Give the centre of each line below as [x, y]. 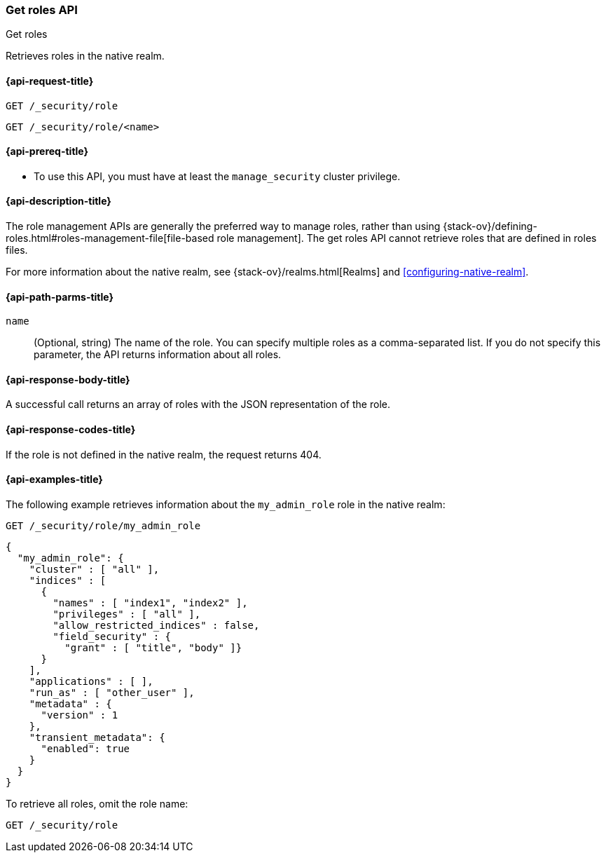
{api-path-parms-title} [60, 297]
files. [17, 250]
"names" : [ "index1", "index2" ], [150, 602]
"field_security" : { [112, 636]
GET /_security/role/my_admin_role [103, 525]
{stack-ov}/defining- [490, 226]
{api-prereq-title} [47, 151]
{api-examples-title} [54, 479]
